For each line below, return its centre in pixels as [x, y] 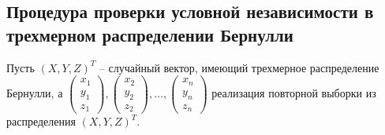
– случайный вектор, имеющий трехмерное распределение [239, 67]
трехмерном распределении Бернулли [150, 34]
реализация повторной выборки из [294, 93]
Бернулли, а [35, 93]
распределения [41, 121]
